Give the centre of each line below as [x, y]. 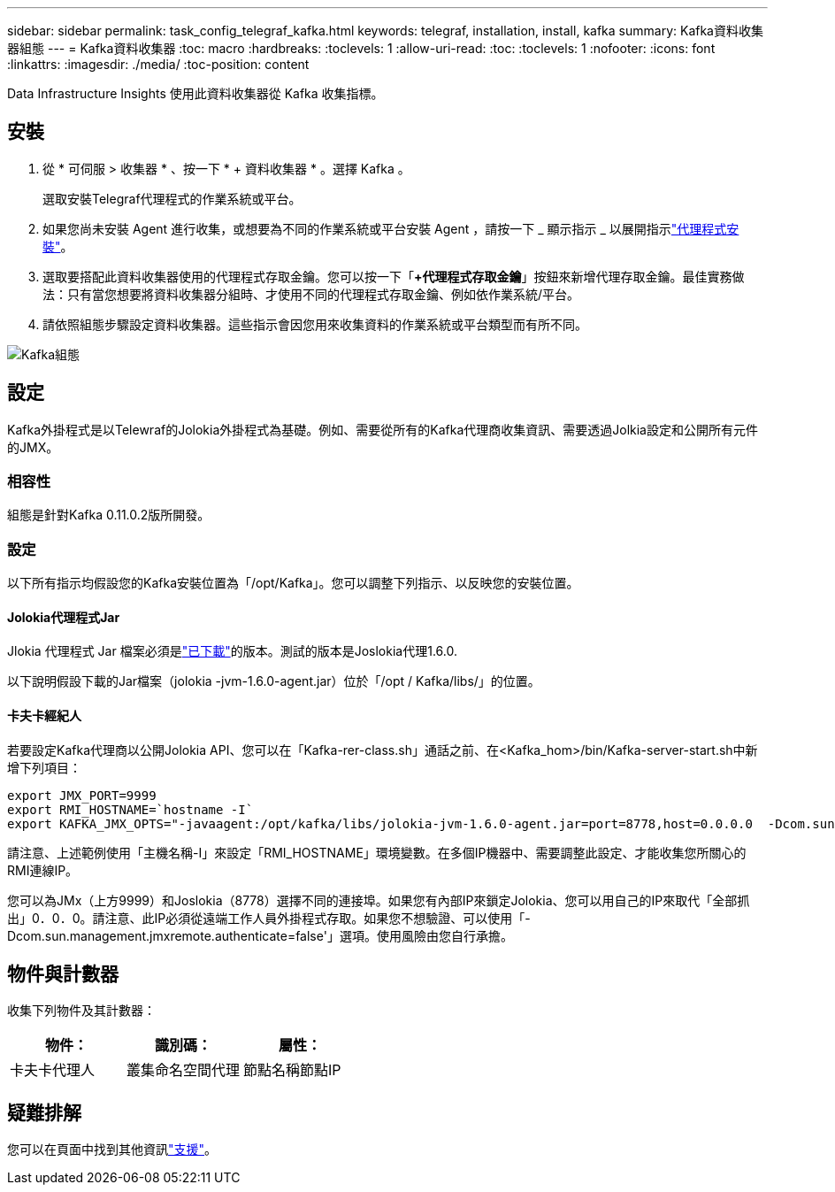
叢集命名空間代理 [184, 1070]
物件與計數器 [63, 974]
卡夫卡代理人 [53, 1070]
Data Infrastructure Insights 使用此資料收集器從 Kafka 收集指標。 [195, 93]
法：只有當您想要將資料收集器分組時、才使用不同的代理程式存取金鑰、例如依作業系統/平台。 [311, 294]
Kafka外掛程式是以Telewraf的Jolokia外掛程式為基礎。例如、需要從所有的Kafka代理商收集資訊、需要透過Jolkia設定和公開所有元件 [383, 429]
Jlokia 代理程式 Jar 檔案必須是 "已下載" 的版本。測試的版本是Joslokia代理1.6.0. [232, 651]
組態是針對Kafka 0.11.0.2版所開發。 [109, 515]
